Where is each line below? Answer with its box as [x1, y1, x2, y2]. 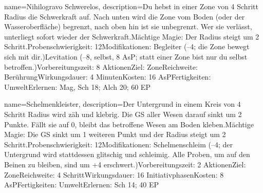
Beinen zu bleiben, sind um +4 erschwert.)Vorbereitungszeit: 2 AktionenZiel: [4, 159, 246, 169]
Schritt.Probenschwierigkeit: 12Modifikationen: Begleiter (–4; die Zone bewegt [4, 41, 250, 52]
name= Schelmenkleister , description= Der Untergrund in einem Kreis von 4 [4, 99, 241, 109]
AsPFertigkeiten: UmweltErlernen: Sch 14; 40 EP [4, 179, 159, 190]
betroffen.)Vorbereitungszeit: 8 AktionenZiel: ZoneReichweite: [4, 61, 198, 72]
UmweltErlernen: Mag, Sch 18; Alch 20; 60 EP [4, 81, 151, 92]
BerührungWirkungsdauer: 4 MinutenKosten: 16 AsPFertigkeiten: [4, 71, 211, 82]
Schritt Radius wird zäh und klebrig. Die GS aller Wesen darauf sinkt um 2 [4, 108, 242, 119]
